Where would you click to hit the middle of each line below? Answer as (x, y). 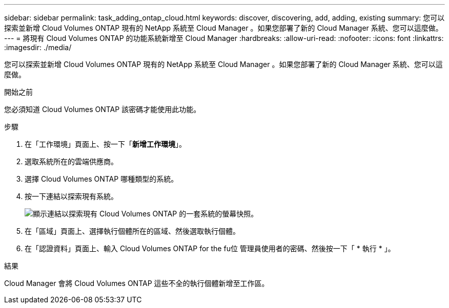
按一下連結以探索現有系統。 (71, 196)
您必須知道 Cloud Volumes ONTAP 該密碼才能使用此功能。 (103, 109)
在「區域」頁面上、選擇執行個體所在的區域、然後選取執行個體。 (132, 231)
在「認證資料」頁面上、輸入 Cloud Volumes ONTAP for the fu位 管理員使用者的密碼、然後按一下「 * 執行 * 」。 (210, 248)
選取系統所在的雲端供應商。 (71, 161)
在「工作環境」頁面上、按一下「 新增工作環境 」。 (105, 144)
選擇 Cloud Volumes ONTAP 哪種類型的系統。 (101, 179)
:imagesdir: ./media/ (38, 47)
